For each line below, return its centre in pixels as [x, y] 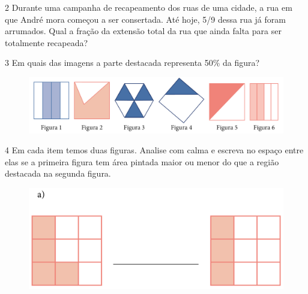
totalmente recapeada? [47, 42]
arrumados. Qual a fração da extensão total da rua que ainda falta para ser [143, 31]
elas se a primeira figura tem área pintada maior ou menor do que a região [142, 161]
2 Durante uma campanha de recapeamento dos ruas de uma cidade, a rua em [149, 7]
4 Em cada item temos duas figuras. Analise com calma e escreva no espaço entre [154, 150]
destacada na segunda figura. [58, 173]
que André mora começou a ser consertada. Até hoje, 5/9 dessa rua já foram [145, 19]
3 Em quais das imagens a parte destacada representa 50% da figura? [132, 63]
